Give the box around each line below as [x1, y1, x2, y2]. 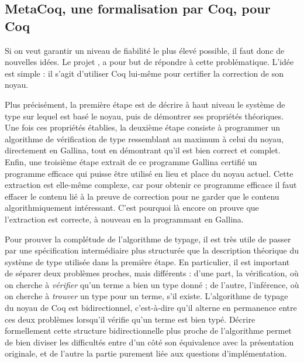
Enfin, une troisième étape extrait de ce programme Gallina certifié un [5, 155, 257, 167]
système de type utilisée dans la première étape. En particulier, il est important [5, 255, 290, 268]
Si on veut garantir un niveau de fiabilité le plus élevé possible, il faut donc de [5, 44, 285, 56]
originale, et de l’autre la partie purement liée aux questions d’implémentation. [5, 347, 287, 359]
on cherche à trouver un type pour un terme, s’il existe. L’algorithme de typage [5, 290, 288, 302]
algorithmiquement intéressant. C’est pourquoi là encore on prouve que [5, 201, 259, 214]
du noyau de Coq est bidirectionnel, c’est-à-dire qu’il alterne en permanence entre [5, 302, 297, 314]
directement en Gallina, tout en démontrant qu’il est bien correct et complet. [5, 144, 281, 156]
